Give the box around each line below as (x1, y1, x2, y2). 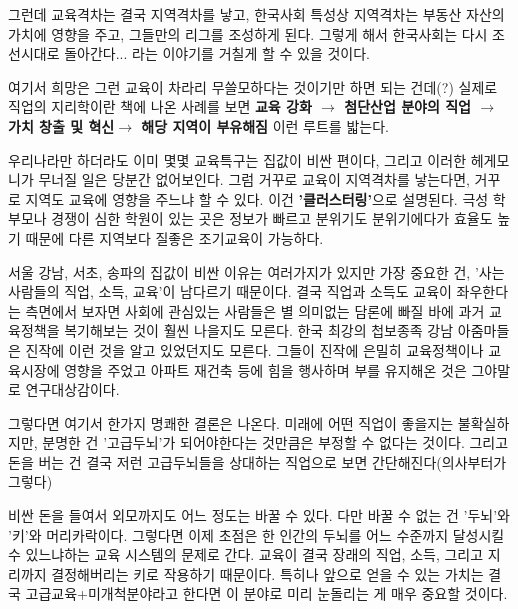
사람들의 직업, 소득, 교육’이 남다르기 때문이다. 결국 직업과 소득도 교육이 (8, 281, 452, 302)
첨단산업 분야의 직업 (344, 96, 471, 117)
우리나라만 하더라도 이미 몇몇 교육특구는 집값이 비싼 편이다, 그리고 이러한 (8, 149, 467, 170)
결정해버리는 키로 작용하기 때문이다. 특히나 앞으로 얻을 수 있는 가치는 (51, 563, 484, 584)
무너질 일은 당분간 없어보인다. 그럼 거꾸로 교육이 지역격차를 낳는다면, (38, 169, 470, 190)
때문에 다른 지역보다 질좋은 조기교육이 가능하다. (25, 227, 324, 248)
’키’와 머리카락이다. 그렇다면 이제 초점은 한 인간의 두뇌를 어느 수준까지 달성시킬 (8, 524, 505, 545)
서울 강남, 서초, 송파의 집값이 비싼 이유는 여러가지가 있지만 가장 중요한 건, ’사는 (8, 261, 505, 282)
